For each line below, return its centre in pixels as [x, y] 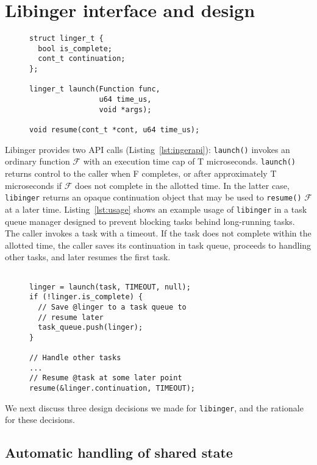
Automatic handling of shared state [119, 453]
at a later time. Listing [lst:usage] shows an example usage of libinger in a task [156, 209]
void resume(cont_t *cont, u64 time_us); [115, 130]
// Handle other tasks [75, 358]
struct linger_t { [66, 39]
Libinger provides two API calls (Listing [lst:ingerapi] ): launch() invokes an [148, 149]
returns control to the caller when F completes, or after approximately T [141, 173]
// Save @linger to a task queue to [112, 307]
